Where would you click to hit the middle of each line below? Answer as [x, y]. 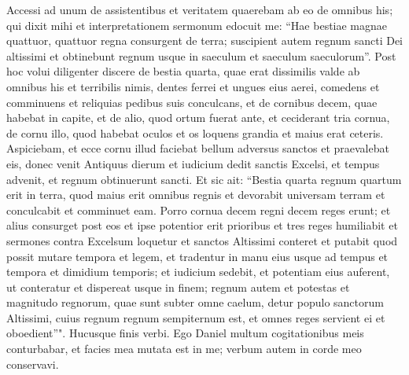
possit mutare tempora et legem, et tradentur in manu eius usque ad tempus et [197, 256]
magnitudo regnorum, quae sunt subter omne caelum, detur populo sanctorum [195, 302]
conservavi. [33, 364]
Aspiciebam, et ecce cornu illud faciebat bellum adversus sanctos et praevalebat [198, 148]
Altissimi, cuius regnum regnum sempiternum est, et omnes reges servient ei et [196, 317]
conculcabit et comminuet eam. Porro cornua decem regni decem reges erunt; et [199, 210]
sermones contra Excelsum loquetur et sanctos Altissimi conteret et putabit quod [202, 240]
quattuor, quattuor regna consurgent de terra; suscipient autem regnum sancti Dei [205, 40]
